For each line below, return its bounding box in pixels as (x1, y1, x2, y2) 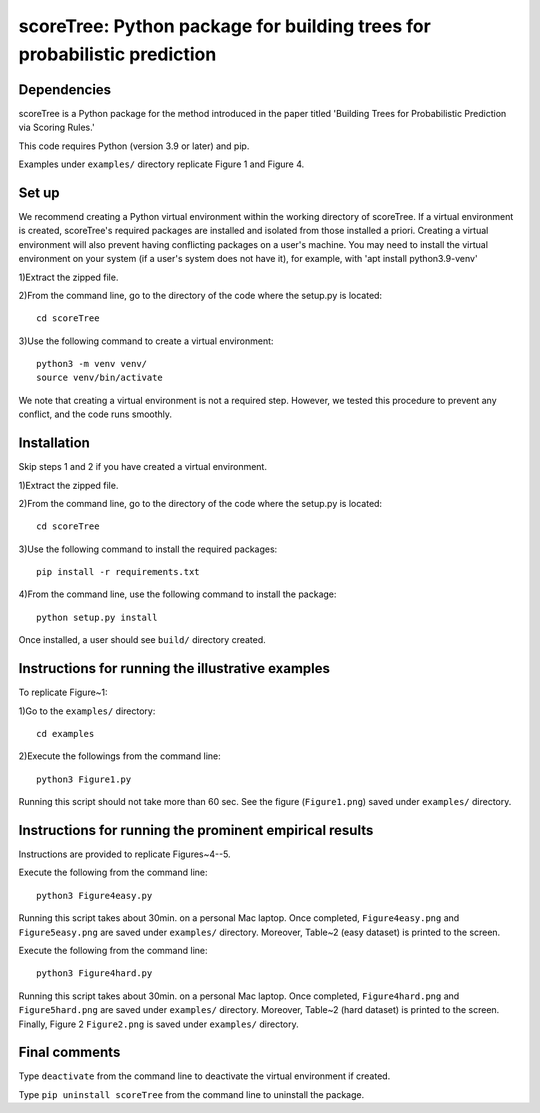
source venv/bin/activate (36, 372, 164, 384)
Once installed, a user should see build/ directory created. (18, 634, 267, 646)
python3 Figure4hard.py (36, 968, 153, 979)
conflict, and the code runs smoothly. (18, 408, 173, 420)
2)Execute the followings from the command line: (18, 750, 222, 762)
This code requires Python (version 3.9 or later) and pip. (18, 140, 250, 152)
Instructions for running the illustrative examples (18, 660, 330, 677)
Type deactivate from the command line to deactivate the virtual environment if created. (18, 1070, 391, 1082)
